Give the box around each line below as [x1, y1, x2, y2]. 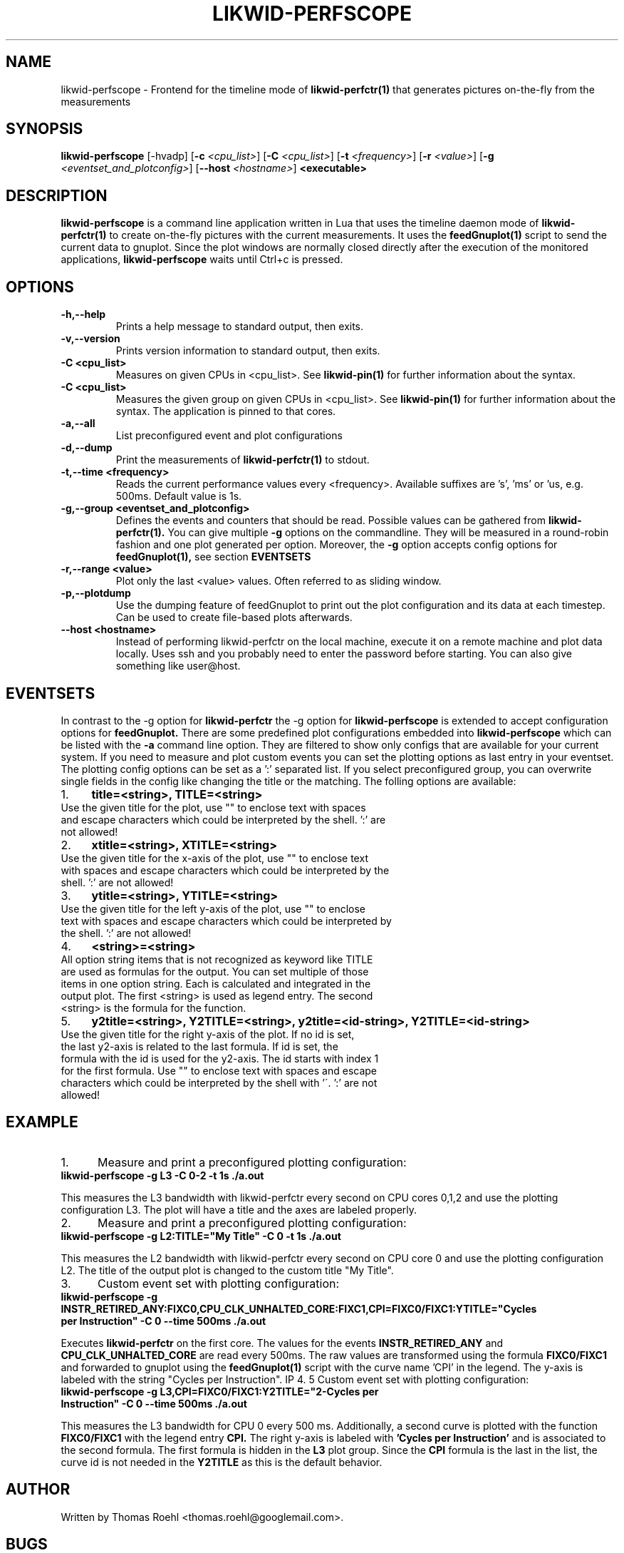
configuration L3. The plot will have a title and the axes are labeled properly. [61, 1203, 417, 1216]
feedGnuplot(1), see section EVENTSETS [115, 550, 311, 563]
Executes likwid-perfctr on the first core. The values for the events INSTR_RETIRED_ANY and [61, 1336, 504, 1349]
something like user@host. [115, 660, 241, 672]
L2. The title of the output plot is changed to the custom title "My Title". [61, 1264, 394, 1276]
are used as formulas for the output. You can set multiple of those [61, 965, 369, 978]
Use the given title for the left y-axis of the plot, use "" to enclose [61, 902, 365, 915]
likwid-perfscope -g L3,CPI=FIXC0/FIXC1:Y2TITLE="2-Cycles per [61, 1385, 379, 1398]
